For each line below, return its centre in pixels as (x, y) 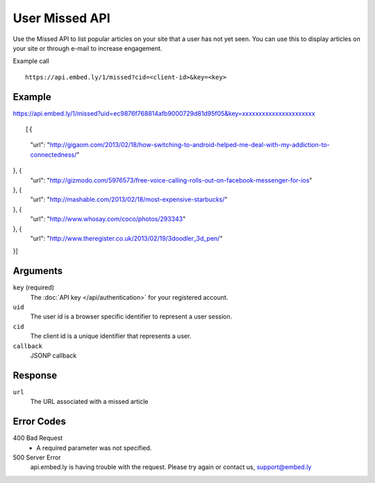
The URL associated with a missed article (89, 402)
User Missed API (61, 18)
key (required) (34, 287)
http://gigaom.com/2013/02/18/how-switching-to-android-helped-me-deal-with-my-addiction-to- (190, 145)
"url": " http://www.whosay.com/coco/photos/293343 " (108, 219)
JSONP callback (53, 355)
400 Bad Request (38, 438)
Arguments (38, 271)
